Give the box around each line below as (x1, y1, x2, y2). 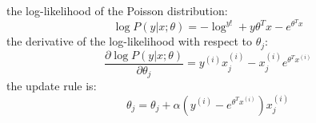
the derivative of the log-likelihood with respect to (6, 33, 252, 50)
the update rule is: (6, 77, 97, 94)
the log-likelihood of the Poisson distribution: (6, 2, 228, 18)
